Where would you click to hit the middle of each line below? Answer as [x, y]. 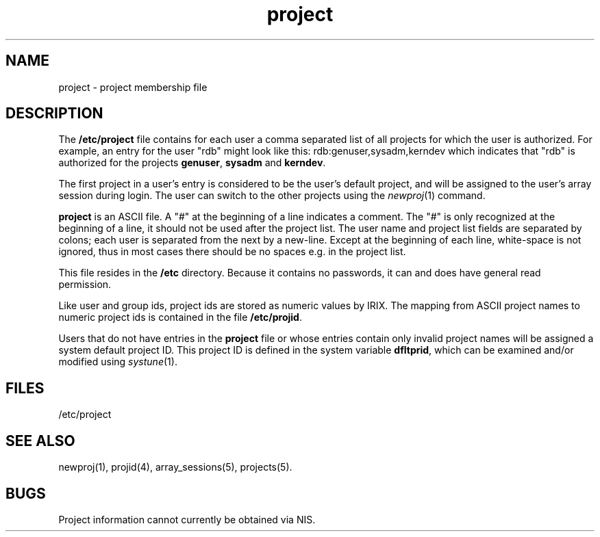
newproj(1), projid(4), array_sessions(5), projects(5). [175, 467]
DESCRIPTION [54, 114]
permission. [85, 285]
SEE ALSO [40, 441]
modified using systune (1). [118, 362]
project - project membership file [133, 87]
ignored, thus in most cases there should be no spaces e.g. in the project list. [232, 252]
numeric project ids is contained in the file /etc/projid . [180, 317]
